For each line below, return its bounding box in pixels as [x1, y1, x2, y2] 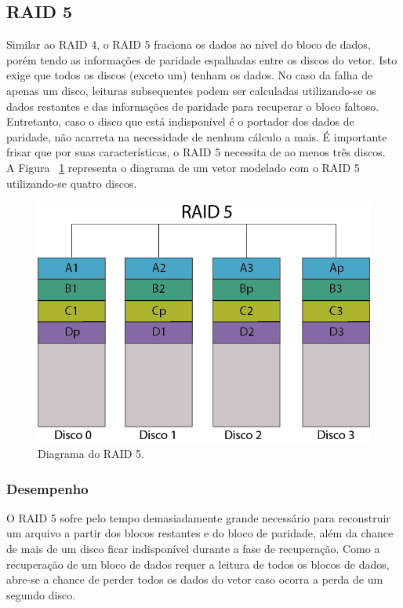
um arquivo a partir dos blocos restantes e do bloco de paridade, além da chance [6, 525, 394, 541]
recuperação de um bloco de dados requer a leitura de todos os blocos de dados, [6, 555, 390, 572]
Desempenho [6, 478, 89, 498]
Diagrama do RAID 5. [38, 445, 144, 461]
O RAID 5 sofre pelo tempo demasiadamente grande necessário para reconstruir [6, 509, 390, 526]
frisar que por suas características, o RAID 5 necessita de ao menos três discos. [6, 144, 386, 160]
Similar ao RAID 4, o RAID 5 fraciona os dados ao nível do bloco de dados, [6, 36, 371, 53]
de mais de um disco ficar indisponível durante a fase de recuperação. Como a [6, 540, 380, 556]
